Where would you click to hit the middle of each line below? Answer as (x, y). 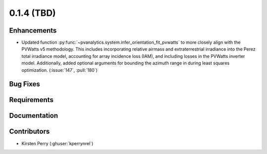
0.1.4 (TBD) (33, 13)
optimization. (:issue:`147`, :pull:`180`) (60, 70)
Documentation (34, 116)
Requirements (31, 100)
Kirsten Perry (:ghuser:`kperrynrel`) (57, 143)
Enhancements (33, 30)
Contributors (29, 131)
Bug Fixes (25, 84)
